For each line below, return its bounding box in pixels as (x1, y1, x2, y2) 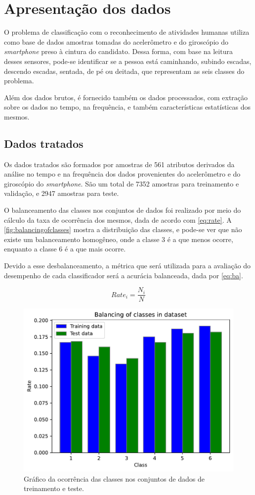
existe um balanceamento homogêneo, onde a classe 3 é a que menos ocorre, (4, 234, 233, 244)
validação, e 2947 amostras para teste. (4, 188, 119, 198)
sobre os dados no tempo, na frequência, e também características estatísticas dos (4, 102, 251, 112)
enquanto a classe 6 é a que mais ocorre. (4, 244, 126, 254)
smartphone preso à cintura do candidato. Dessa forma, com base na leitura (4, 46, 233, 57)
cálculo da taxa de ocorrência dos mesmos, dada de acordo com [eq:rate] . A (4, 214, 232, 225)
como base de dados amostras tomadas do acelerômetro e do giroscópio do (4, 36, 228, 47)
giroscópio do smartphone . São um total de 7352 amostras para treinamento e (4, 178, 239, 188)
